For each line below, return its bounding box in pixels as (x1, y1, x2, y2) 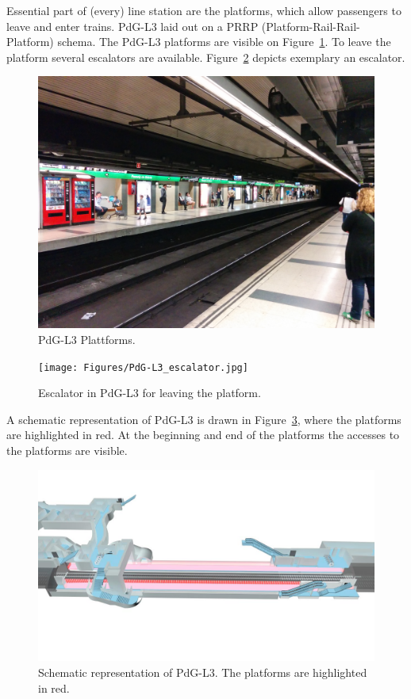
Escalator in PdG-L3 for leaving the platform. (38, 384, 261, 401)
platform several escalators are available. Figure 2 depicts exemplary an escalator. (6, 48, 405, 65)
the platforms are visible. (6, 442, 128, 458)
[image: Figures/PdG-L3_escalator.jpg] (38, 361, 248, 373)
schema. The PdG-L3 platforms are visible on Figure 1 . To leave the (57, 33, 391, 50)
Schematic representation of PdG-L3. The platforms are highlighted (38, 664, 367, 680)
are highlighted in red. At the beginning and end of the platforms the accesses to (6, 426, 400, 443)
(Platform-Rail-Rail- (261, 17, 360, 34)
